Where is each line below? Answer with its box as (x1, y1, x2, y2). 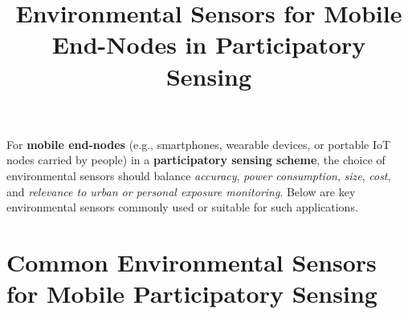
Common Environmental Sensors (6, 245, 377, 278)
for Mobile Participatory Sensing (6, 277, 377, 310)
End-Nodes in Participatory (51, 28, 366, 61)
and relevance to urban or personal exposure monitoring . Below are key (6, 183, 356, 199)
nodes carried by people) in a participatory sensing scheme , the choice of (6, 151, 386, 168)
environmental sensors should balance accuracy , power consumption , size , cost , (6, 167, 391, 183)
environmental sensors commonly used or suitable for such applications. (6, 199, 358, 215)
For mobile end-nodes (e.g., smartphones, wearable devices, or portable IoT (6, 135, 391, 152)
